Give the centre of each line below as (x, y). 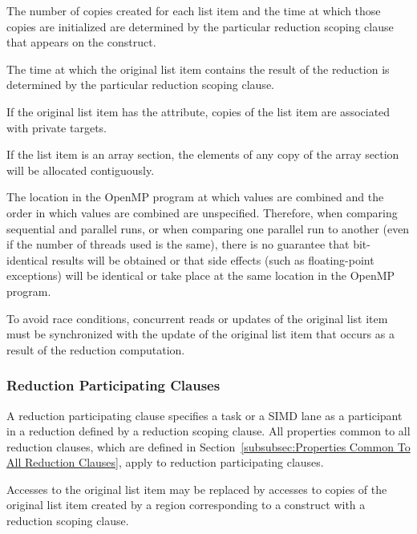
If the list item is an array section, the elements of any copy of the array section (203, 154)
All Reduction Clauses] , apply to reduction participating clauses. (165, 462)
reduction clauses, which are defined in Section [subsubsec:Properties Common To (208, 446)
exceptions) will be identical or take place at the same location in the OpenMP (201, 275)
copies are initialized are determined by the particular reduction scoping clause (200, 26)
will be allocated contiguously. (81, 170)
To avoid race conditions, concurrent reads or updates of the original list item (197, 318)
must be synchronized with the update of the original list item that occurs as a (200, 334)
